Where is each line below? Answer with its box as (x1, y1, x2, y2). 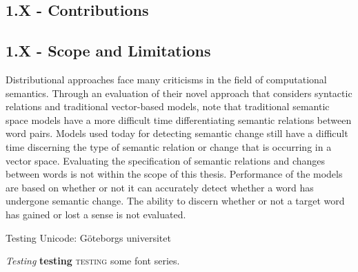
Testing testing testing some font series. (6, 253, 180, 268)
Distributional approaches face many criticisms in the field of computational (6, 72, 327, 86)
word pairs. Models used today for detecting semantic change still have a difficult (6, 126, 348, 140)
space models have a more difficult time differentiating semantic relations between (6, 112, 352, 127)
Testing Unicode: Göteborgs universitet (6, 230, 171, 244)
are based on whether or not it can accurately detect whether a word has (6, 180, 314, 194)
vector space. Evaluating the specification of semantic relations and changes (6, 153, 326, 167)
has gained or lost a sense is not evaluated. (6, 207, 186, 221)
